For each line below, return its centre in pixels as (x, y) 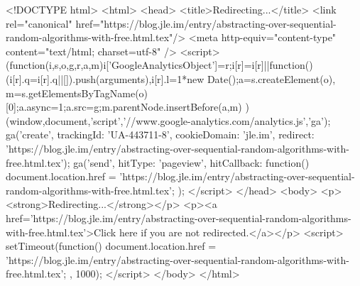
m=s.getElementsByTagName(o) (77, 93)
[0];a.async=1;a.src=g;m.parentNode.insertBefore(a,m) (124, 107)
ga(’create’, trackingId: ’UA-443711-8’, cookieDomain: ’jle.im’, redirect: (160, 134)
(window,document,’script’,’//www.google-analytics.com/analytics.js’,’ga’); (168, 120)
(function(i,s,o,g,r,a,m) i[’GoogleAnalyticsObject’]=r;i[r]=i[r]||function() (159, 65)
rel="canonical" (39, 23)
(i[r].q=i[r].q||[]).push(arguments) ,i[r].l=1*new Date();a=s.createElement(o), (171, 78)
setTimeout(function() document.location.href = (111, 246)
